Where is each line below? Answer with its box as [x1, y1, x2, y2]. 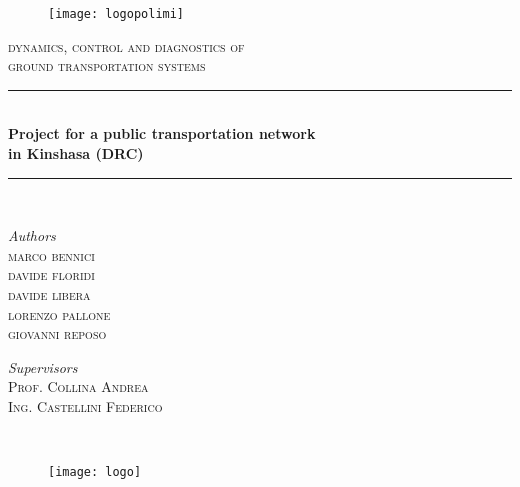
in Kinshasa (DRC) [8, 143, 144, 164]
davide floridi [8, 264, 95, 285]
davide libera [8, 284, 91, 304]
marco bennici [8, 244, 95, 265]
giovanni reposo [8, 323, 107, 344]
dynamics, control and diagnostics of [8, 35, 245, 56]
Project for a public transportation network [8, 123, 316, 144]
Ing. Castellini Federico [8, 395, 163, 416]
